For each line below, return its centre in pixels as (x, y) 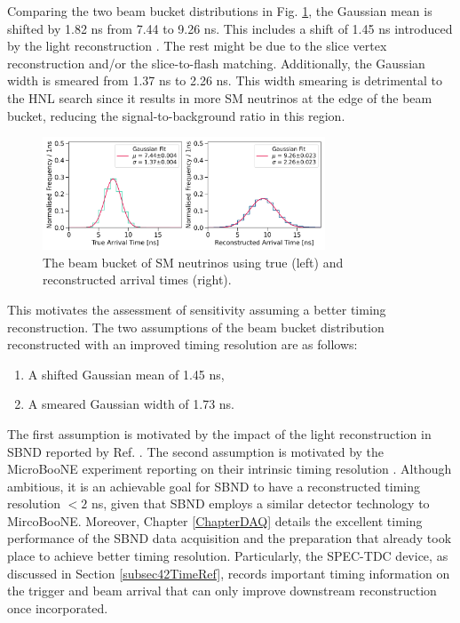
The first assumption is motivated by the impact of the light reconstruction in (219, 433)
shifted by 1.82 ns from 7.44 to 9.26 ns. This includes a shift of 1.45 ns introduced (230, 28)
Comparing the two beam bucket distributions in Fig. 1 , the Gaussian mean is (220, 11)
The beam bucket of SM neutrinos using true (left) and (193, 262)
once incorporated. (58, 607)
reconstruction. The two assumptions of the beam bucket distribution (196, 327)
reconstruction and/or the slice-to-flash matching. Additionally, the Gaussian (216, 63)
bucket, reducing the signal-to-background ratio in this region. (176, 115)
